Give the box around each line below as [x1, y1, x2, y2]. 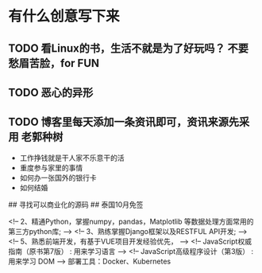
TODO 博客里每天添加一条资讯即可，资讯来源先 [8, 115, 240, 129]
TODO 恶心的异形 [8, 85, 94, 99]
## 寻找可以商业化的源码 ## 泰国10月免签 [8, 200, 144, 209]
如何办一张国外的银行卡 [19, 173, 97, 182]
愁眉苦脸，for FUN [8, 57, 100, 70]
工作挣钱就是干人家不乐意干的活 [19, 153, 125, 162]
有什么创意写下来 [8, 7, 121, 25]
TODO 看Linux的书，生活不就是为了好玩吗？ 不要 [8, 41, 249, 55]
